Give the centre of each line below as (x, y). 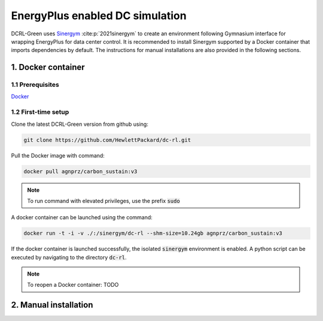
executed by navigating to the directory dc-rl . (69, 257)
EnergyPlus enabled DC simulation (99, 16)
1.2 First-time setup (40, 112)
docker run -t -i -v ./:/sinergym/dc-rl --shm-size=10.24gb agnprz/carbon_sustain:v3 (153, 233)
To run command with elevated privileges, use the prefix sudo (104, 201)
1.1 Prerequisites (35, 85)
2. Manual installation (52, 305)
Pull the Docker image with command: (58, 155)
